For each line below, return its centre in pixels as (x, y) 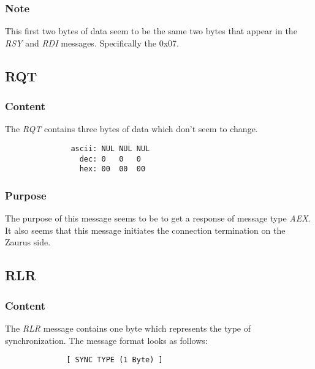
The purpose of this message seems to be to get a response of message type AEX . (158, 218)
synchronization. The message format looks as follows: (106, 340)
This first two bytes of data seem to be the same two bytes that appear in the (151, 31)
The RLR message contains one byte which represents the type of (128, 328)
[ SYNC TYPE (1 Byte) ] (115, 360)
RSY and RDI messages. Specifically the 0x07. (92, 43)
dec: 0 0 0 (110, 159)
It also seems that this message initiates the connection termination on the (145, 230)
